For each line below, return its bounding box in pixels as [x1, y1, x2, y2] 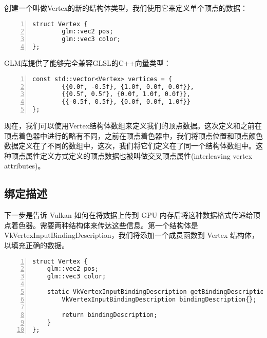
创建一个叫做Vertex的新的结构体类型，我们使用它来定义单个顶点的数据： [4, 3, 248, 13]
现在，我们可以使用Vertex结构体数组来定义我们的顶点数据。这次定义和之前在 [4, 120, 262, 131]
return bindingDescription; [62, 311, 158, 318]
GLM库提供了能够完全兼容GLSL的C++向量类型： [4, 58, 171, 68]
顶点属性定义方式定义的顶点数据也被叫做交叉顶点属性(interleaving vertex [11, 150, 253, 161]
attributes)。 [4, 160, 45, 171]
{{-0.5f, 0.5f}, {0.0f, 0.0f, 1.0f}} [62, 98, 190, 106]
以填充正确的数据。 [4, 240, 69, 251]
